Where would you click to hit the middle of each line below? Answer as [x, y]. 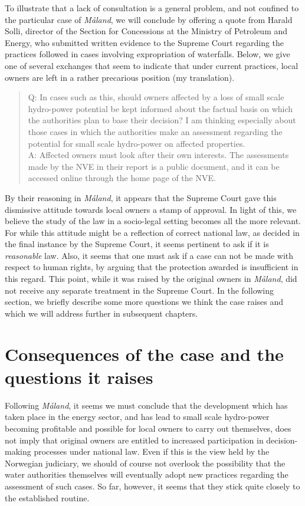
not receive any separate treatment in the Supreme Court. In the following [140, 290]
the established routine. [47, 497]
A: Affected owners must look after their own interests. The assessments [158, 155]
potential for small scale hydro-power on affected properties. [137, 143]
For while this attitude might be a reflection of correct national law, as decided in [152, 232]
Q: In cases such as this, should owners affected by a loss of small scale [156, 97]
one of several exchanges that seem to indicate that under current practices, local [152, 65]
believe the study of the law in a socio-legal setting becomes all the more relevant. [153, 221]
